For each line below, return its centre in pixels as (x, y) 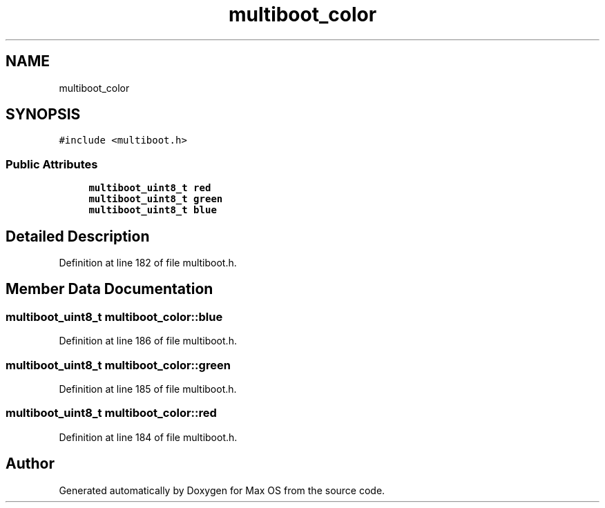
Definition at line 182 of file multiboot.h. (148, 263)
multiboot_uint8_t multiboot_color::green (118, 365)
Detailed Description (78, 236)
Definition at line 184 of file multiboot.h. (148, 437)
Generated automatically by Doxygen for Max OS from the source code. (222, 490)
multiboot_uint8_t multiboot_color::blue (114, 316)
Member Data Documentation (109, 289)
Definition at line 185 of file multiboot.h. (148, 389)
